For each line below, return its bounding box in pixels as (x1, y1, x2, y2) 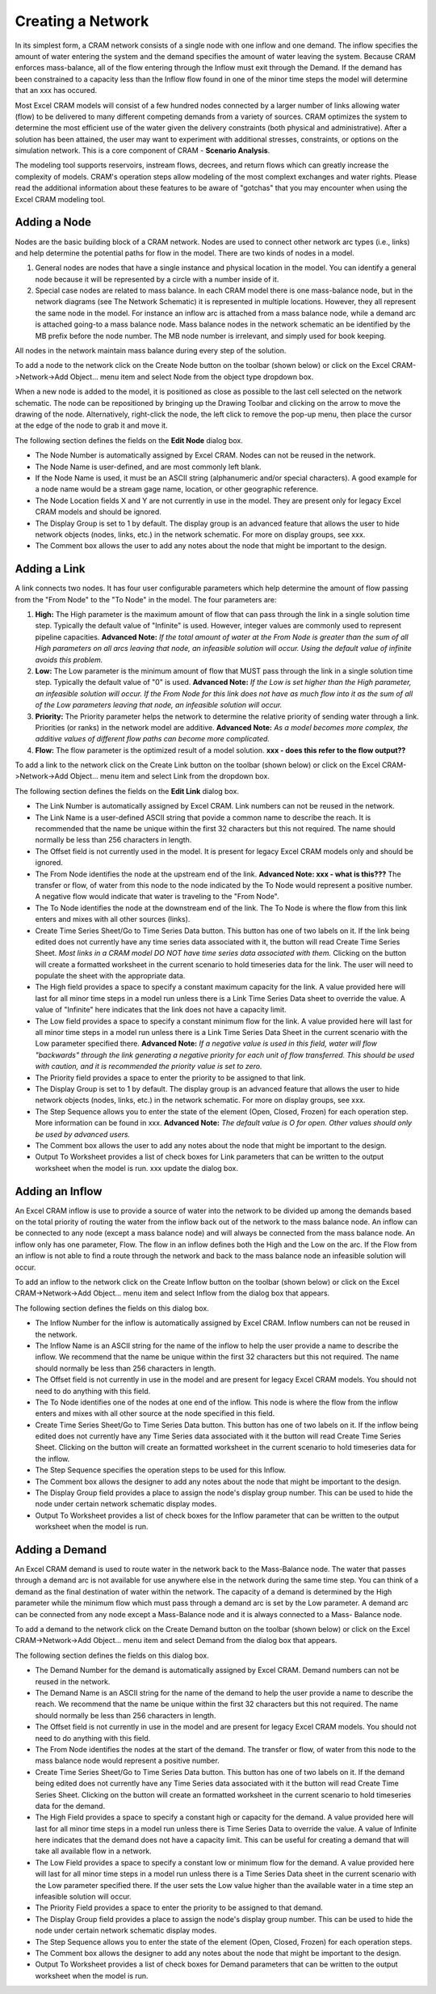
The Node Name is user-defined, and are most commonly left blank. (35, 462, 262, 471)
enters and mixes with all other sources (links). (35, 915, 191, 924)
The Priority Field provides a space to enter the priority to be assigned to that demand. (35, 1903, 323, 1912)
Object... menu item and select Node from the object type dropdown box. (69, 372, 314, 382)
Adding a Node (15, 215, 92, 230)
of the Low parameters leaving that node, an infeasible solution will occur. (35, 700, 283, 710)
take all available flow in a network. (35, 1846, 153, 1856)
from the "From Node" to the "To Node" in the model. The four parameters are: (15, 594, 277, 604)
